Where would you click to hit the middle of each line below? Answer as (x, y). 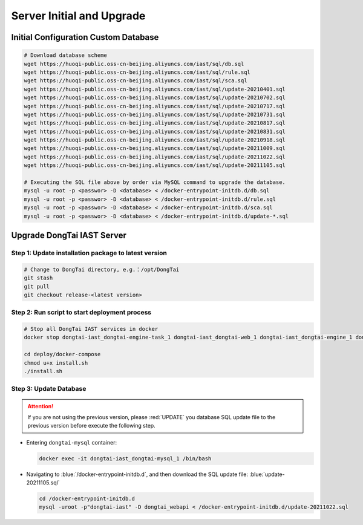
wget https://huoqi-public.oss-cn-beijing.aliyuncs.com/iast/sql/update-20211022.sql (155, 157)
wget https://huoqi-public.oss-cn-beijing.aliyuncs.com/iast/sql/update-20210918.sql (155, 140)
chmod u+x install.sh (56, 363)
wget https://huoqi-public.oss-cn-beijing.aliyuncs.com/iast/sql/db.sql (134, 64)
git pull (37, 286)
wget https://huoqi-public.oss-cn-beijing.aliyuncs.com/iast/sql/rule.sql (137, 72)
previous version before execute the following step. (91, 426)
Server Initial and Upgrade (78, 16)
